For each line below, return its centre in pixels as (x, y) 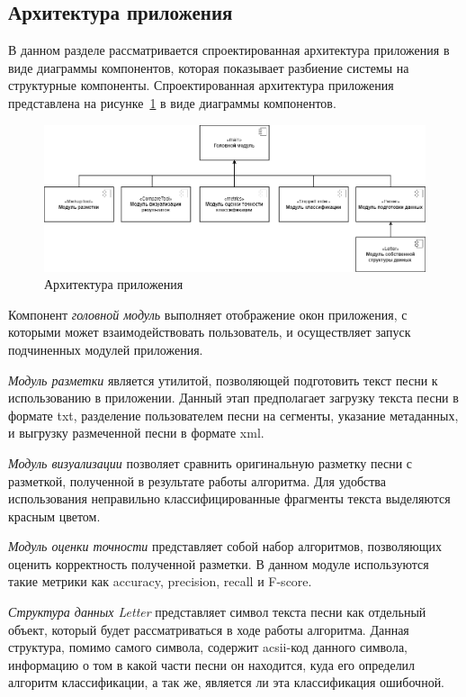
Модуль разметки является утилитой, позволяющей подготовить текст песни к (223, 380)
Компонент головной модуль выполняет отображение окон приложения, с (208, 314)
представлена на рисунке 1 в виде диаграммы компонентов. (172, 102)
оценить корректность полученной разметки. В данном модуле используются (219, 563)
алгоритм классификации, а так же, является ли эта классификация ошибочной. (227, 682)
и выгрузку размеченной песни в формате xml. (136, 433)
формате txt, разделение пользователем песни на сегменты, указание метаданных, (233, 415)
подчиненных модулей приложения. (106, 349)
